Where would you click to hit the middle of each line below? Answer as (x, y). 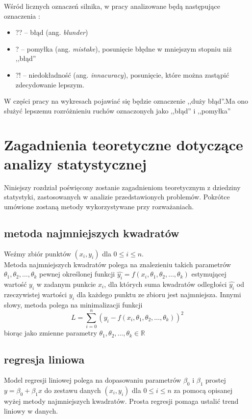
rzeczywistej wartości (36, 294)
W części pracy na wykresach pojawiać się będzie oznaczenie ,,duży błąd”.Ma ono (126, 101)
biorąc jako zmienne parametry (50, 333)
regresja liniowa (44, 359)
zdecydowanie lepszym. (50, 84)
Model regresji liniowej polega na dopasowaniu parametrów (93, 380)
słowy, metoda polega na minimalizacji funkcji (73, 304)
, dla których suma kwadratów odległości (165, 284)
